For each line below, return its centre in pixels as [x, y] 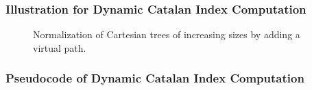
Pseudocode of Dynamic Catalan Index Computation [155, 78]
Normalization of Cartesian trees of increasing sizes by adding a [167, 34]
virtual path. [60, 47]
